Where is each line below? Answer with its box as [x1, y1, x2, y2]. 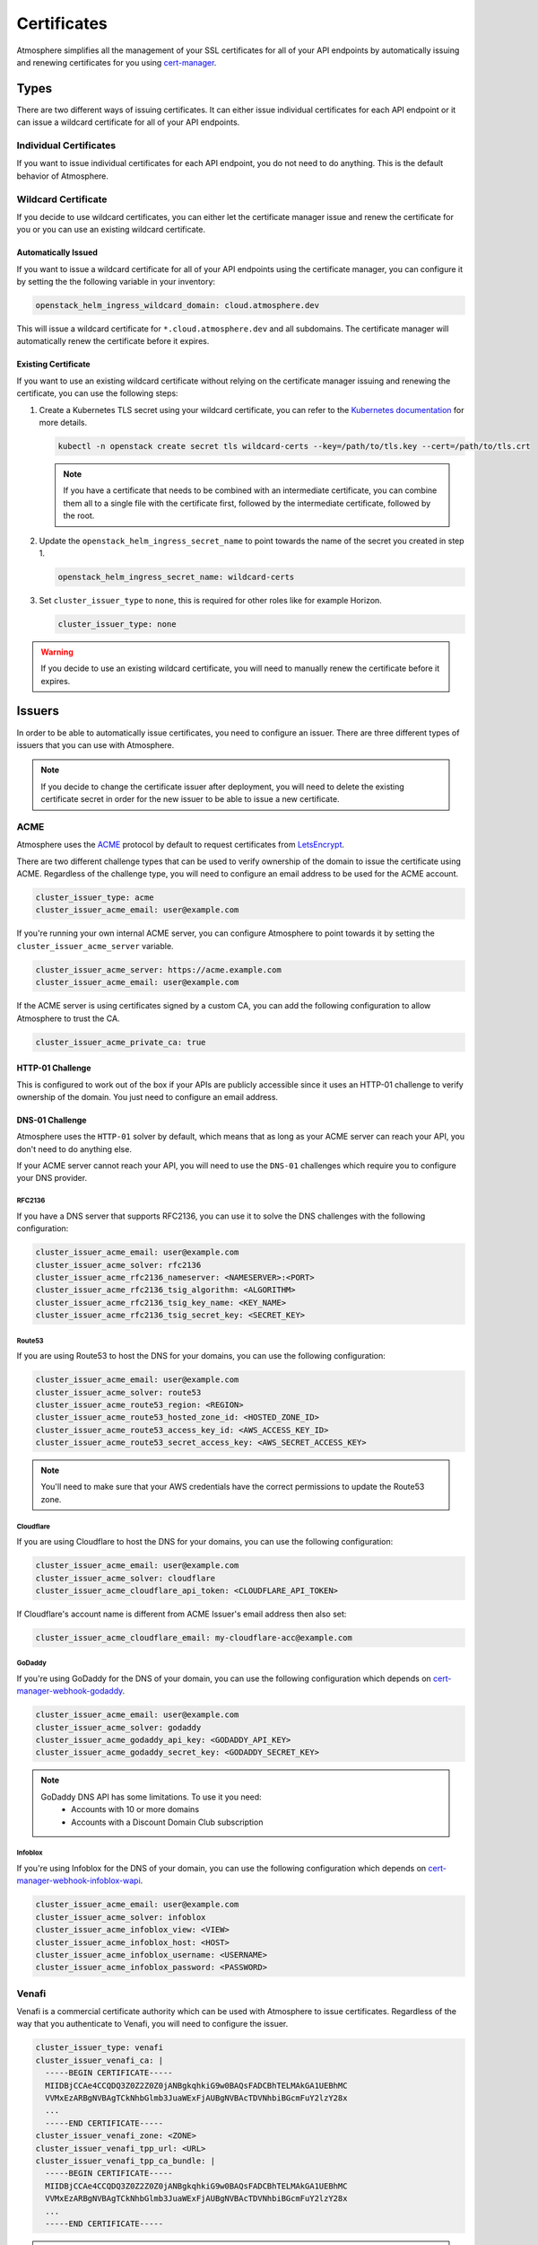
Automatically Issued [16, 247, 99, 258]
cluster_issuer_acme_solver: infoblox [35, 1912, 206, 1922]
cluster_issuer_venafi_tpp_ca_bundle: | [35, 2155, 215, 2166]
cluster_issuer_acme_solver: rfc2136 [35, 1260, 202, 1270]
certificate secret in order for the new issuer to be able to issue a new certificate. [40, 794, 340, 805]
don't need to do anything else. [16, 1143, 132, 1154]
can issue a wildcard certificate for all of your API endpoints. [16, 117, 240, 128]
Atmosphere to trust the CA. [16, 1013, 120, 1024]
